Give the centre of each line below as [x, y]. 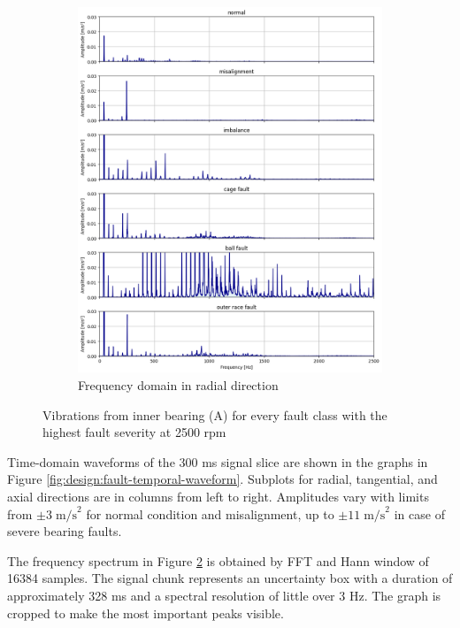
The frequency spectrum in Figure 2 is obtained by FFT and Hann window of [218, 560]
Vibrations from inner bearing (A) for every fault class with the [215, 414]
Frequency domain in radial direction [178, 385]
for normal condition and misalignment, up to [210, 513]
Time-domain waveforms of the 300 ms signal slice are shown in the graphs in [218, 461]
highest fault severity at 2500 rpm [134, 432]
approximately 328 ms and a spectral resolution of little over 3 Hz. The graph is [224, 595]
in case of [419, 513]
